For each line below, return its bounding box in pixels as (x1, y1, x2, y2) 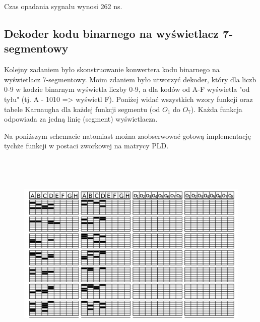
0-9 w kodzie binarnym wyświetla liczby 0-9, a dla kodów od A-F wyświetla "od (4, 84, 250, 94)
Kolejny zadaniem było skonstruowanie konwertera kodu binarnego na (4, 64, 220, 75)
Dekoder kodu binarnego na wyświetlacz (4, 25, 219, 41)
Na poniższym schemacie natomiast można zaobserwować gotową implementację (4, 130, 251, 141)
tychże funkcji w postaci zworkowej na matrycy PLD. (4, 140, 169, 151)
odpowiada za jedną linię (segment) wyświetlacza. (4, 114, 158, 124)
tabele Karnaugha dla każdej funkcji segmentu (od (4, 103, 160, 114)
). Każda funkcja (190, 103, 242, 114)
